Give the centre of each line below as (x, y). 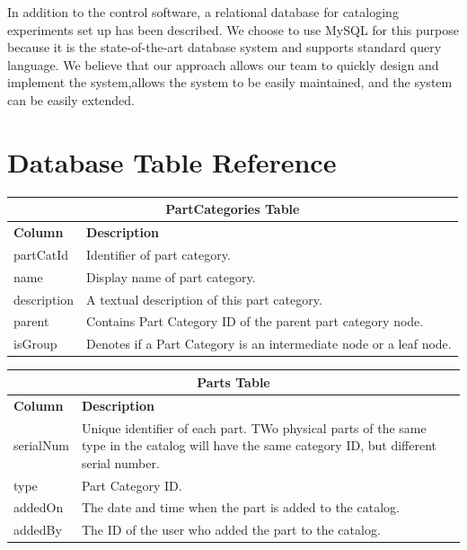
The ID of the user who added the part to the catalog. (231, 530)
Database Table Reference (172, 161)
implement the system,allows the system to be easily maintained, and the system (230, 82)
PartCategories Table (233, 209)
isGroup (35, 344)
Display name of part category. (171, 276)
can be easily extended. (71, 99)
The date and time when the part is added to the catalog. (240, 507)
